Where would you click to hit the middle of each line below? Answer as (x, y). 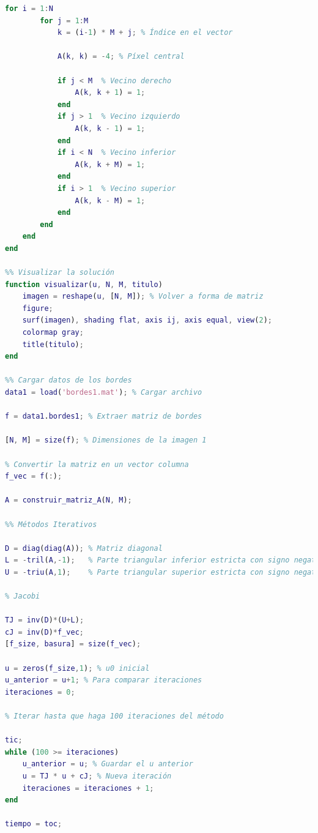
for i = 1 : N (29, 9)
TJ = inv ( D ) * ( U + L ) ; (45, 620)
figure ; (38, 308)
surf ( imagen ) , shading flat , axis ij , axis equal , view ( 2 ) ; (147, 320)
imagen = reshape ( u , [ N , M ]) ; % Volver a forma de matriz (143, 297)
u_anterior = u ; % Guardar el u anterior (108, 764)
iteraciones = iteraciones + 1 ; (88, 788)
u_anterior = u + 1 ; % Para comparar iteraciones (104, 680)
